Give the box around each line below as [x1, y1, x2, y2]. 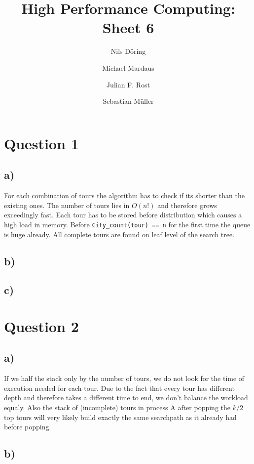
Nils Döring [110, 46, 146, 56]
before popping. [4, 422, 51, 432]
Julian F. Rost [106, 79, 150, 89]
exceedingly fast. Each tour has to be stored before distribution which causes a [4, 210, 242, 220]
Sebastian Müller [103, 96, 154, 106]
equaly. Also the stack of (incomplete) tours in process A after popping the [4, 402, 231, 413]
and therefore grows [157, 200, 217, 210]
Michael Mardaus [102, 62, 154, 73]
